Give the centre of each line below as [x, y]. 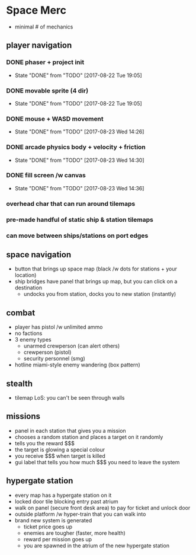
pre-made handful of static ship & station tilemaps [80, 219]
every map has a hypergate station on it [63, 495]
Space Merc [36, 10]
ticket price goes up [48, 527]
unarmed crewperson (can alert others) [72, 346]
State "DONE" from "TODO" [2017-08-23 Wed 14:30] [79, 160]
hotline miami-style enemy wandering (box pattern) [77, 365]
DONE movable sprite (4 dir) [47, 91]
